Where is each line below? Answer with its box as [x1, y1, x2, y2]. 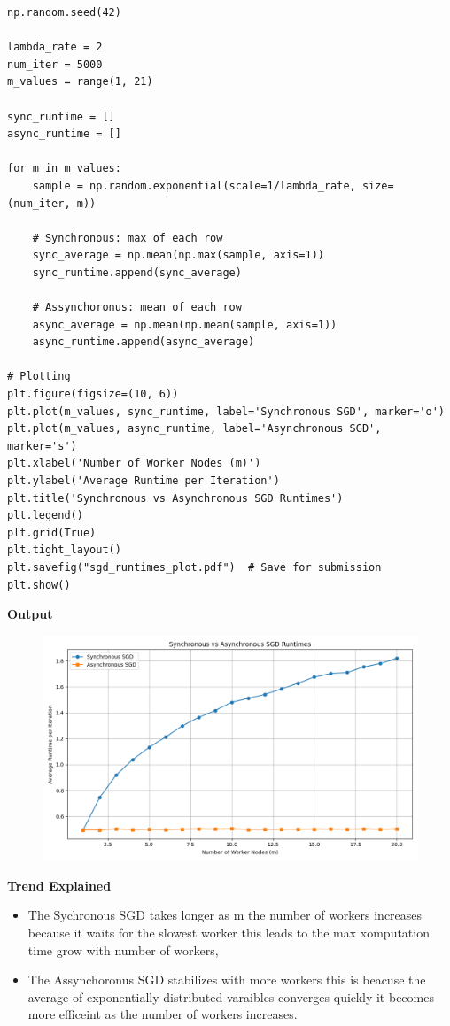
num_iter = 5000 [7, 58, 103, 71]
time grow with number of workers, [27, 940, 219, 959]
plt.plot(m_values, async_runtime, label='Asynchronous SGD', [7, 422, 382, 436]
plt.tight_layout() [7, 544, 121, 557]
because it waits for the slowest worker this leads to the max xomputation [27, 922, 430, 941]
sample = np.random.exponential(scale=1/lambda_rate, [32, 179, 356, 192]
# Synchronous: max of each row [32, 231, 223, 244]
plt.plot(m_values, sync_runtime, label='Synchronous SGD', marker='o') [7, 405, 445, 418]
